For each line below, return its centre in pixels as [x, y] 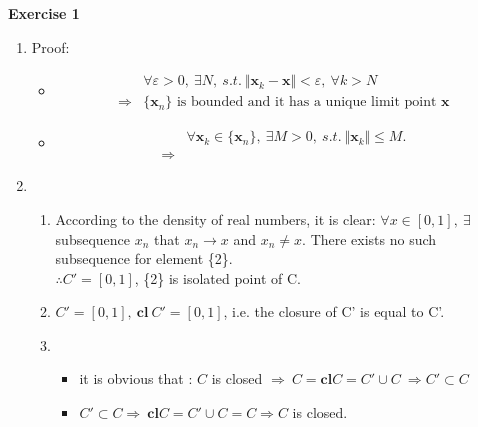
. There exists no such [369, 238]
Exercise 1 [44, 13]
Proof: [50, 46]
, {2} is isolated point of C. [217, 277]
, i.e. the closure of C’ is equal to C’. [334, 311]
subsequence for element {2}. [144, 258]
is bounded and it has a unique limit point [306, 102]
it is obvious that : [136, 378]
